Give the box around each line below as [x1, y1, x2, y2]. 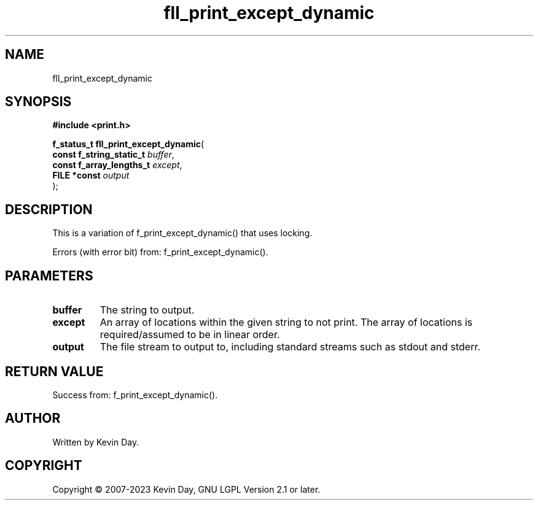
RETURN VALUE [5, 363, 104, 379]
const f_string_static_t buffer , [52, 149, 174, 160]
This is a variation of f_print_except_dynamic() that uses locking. [52, 228, 313, 239]
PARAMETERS [5, 268, 93, 283]
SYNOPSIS [5, 94, 72, 110]
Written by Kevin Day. [52, 436, 139, 447]
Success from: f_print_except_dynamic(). [52, 389, 218, 400]
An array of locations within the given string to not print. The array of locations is [99, 316, 473, 329]
